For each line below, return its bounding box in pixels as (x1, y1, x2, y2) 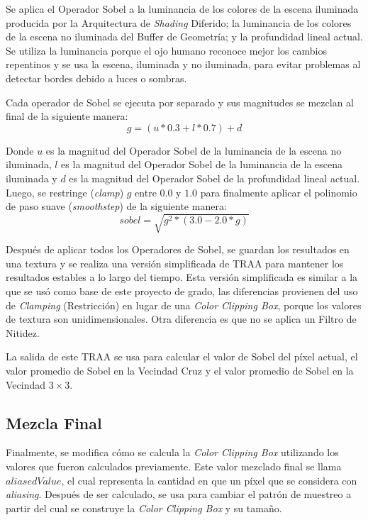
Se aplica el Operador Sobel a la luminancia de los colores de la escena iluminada (6, 1, 359, 16)
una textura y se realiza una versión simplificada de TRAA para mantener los (6, 255, 344, 270)
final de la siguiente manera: (6, 109, 128, 123)
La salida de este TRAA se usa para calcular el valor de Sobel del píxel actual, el (6, 349, 358, 364)
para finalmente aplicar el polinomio (200, 184, 357, 199)
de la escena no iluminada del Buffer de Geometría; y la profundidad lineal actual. (6, 29, 363, 44)
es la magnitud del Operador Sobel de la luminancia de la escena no (45, 143, 342, 157)
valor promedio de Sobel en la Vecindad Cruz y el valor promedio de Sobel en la (6, 363, 354, 378)
